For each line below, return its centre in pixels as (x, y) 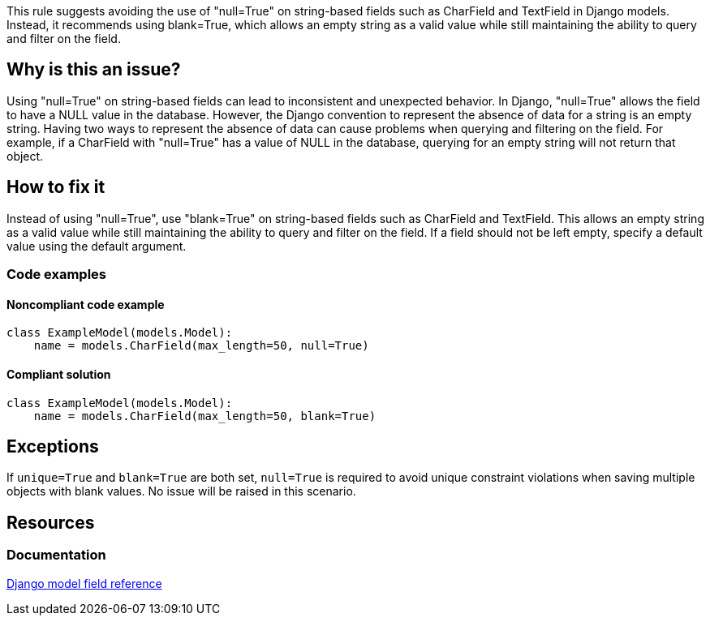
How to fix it (56, 187)
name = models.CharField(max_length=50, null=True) (201, 346)
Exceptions (53, 446)
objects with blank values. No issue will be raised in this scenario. (181, 491)
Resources (51, 522)
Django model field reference (84, 583)
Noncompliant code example (86, 304)
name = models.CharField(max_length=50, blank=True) (205, 416)
